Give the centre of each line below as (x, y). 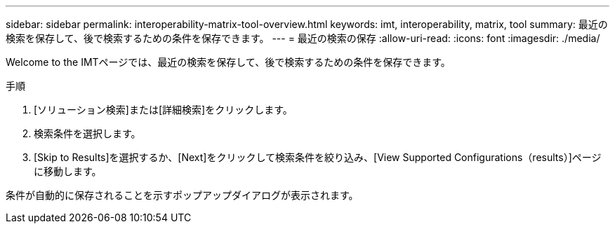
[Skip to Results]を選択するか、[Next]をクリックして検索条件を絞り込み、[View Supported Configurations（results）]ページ (318, 157)
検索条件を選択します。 (87, 133)
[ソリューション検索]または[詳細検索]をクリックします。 (163, 110)
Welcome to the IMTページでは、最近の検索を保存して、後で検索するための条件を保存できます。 (228, 62)
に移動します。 (68, 171)
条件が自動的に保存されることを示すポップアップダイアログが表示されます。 (182, 195)
